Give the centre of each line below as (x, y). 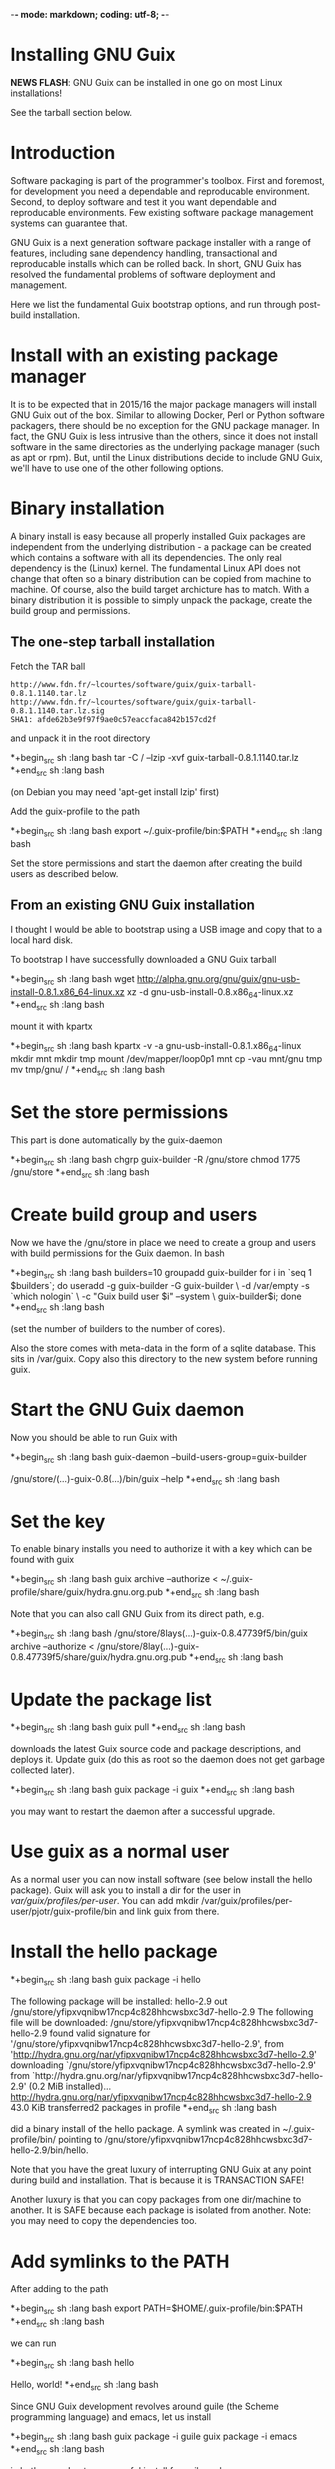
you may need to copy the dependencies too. (104, 2221)
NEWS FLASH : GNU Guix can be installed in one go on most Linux (146, 82)
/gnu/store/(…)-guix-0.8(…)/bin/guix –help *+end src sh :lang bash (145, 1479)
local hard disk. (41, 940)
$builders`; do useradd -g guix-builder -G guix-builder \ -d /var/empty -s (160, 1286)
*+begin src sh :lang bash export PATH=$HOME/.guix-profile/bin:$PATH (156, 2309)
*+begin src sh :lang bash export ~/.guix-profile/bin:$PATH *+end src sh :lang (166, 832)
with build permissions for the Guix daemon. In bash (117, 1253)
